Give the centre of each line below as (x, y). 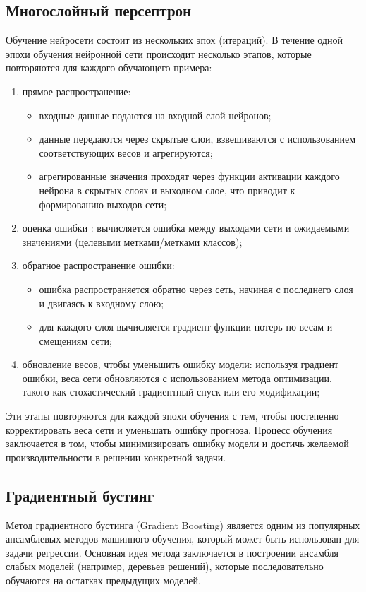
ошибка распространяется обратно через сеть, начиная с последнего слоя (196, 289)
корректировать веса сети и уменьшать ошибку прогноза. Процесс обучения (169, 429)
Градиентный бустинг (80, 495)
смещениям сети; (75, 340)
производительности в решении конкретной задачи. (116, 457)
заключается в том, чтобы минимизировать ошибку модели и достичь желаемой (177, 443)
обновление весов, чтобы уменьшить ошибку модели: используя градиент (180, 364)
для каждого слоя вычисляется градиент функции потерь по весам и (186, 327)
